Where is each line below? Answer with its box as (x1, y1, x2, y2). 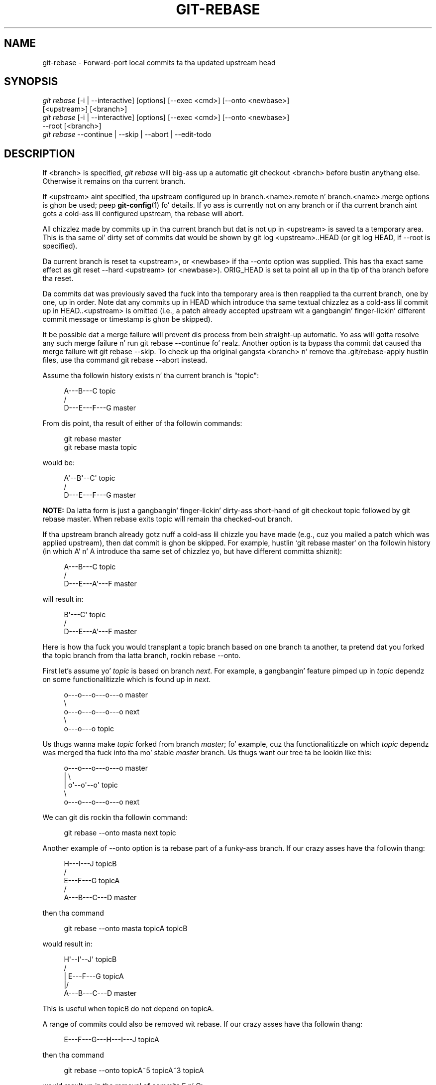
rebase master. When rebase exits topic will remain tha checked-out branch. (42, 515, 293, 524)
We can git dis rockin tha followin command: (42, 813, 188, 822)
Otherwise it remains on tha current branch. (42, 177, 186, 186)
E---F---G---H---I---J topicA (64, 1035, 159, 1044)
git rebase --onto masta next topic (64, 828, 176, 837)
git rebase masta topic (64, 443, 137, 452)
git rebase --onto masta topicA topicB (64, 924, 188, 933)
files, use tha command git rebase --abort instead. (42, 356, 208, 365)
